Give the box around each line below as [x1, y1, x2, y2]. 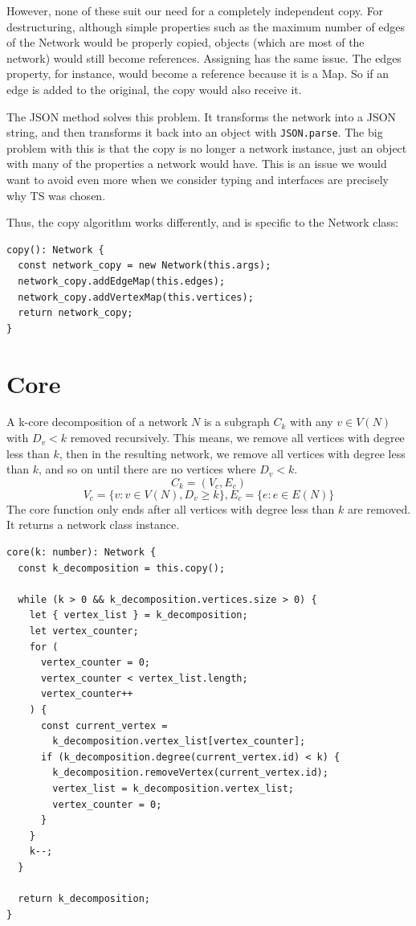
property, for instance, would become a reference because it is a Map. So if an [6, 65, 389, 82]
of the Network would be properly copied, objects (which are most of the [6, 34, 365, 51]
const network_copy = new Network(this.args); [18, 260, 271, 272]
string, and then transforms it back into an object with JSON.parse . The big [6, 124, 383, 141]
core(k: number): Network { [6, 547, 157, 559]
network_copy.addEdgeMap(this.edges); [18, 275, 226, 287]
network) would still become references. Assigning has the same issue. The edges [6, 49, 402, 66]
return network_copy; [18, 307, 133, 319]
